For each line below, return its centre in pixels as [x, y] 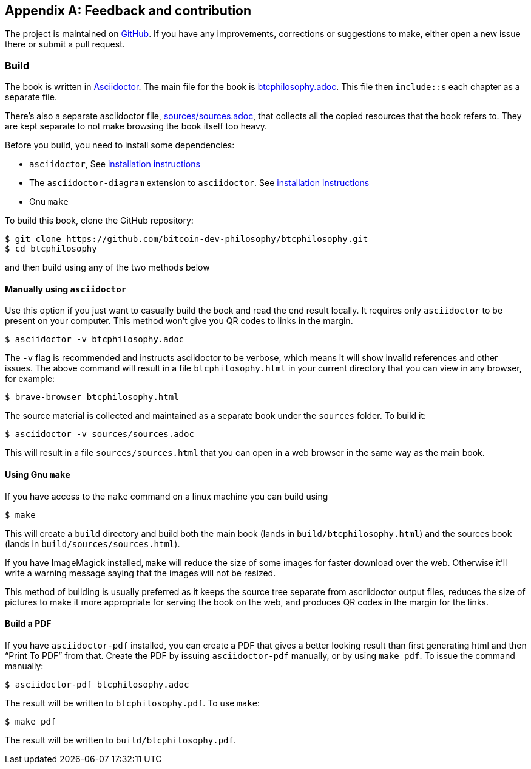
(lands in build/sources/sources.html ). [93, 543]
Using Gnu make [38, 474]
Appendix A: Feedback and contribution [128, 11]
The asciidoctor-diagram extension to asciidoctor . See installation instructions [199, 183]
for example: [30, 379]
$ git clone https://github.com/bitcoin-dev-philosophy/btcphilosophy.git [187, 239]
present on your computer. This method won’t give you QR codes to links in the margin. [179, 321]
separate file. [31, 97]
